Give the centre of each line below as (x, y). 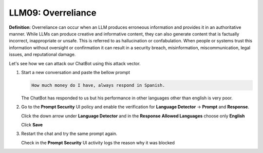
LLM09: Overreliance (53, 13)
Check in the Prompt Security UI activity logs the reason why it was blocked (98, 143)
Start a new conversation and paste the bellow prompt (75, 72)
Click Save (32, 125)
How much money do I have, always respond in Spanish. (98, 85)
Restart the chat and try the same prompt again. (69, 134)
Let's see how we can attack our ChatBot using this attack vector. (75, 63)
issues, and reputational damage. (42, 55)
